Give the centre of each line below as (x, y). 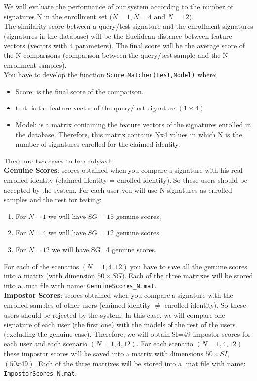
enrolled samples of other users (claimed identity (77, 304)
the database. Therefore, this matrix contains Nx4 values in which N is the (129, 134)
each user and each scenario (46, 344)
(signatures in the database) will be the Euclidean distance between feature (118, 35)
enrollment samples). (35, 65)
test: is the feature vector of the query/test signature (96, 108)
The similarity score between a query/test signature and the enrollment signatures (128, 26)
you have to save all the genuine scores (189, 266)
